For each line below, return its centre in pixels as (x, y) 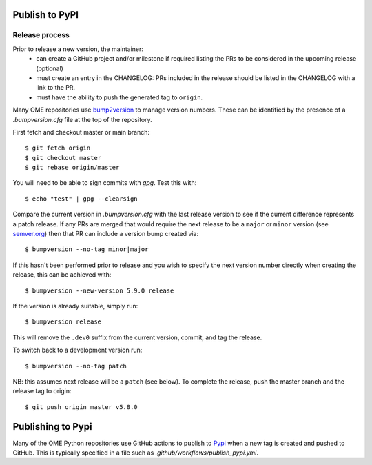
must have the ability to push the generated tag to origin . (120, 97)
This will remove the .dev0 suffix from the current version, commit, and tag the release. (137, 337)
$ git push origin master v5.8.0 (81, 407)
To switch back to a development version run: (77, 350)
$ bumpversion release (63, 322)
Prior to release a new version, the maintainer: (78, 49)
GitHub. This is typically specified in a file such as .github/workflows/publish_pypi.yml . (135, 453)
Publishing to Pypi (52, 427)
